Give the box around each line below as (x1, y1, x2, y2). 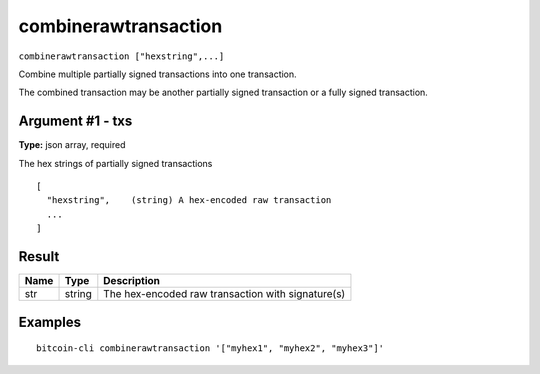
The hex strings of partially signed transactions (18, 157, 213, 169)
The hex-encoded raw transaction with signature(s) (103, 287, 346, 301)
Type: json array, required (18, 139, 126, 151)
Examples (18, 313, 82, 330)
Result (18, 248, 60, 265)
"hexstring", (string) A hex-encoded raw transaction (46, 195, 332, 206)
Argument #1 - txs (18, 113, 133, 130)
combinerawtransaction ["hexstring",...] (18, 50, 225, 62)
